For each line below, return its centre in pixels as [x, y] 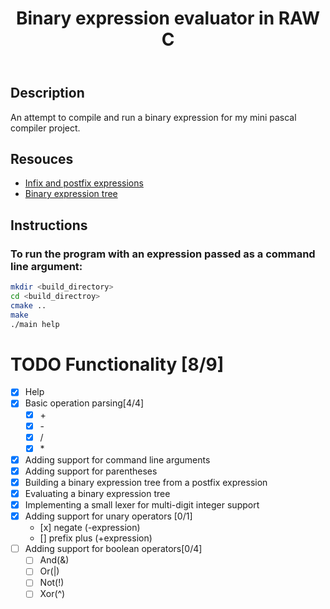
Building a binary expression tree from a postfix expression [146, 482]
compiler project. [45, 128]
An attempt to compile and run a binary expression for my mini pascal [153, 117]
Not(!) [52, 583]
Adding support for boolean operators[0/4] [113, 549]
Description [47, 93]
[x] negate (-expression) [90, 528]
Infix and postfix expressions [84, 183]
